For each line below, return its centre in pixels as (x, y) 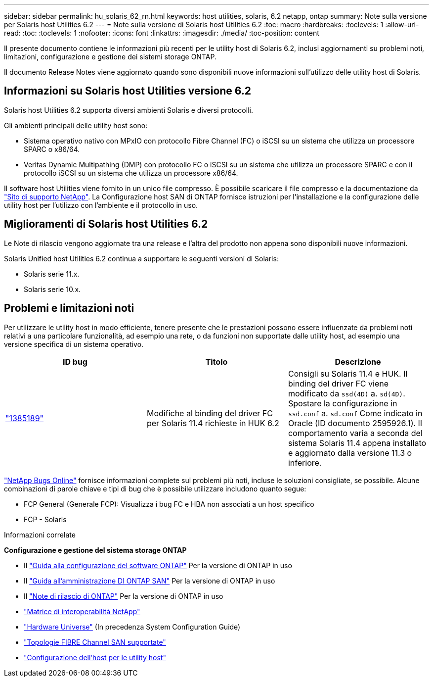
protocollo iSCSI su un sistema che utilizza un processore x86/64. (131, 173)
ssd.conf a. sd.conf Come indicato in (355, 413)
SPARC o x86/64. (52, 149)
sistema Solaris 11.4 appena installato (357, 443)
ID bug (75, 362)
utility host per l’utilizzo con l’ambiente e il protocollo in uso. (101, 205)
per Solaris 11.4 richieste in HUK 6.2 (213, 423)
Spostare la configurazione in (343, 403)
